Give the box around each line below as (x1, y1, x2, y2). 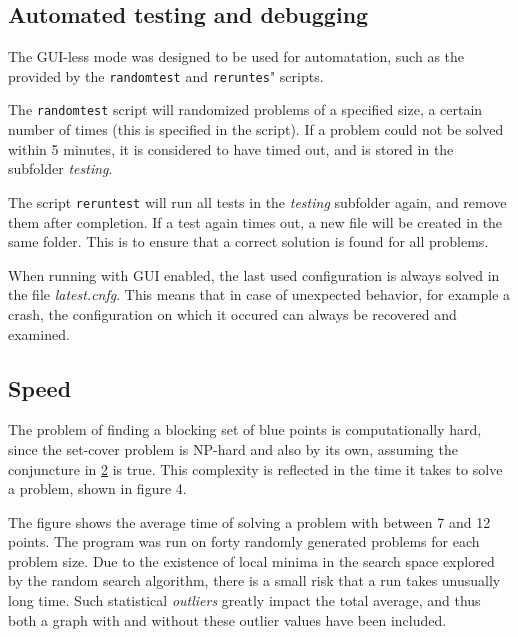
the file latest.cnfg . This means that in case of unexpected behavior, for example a (8, 284, 511, 305)
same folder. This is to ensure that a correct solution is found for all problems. (8, 231, 489, 252)
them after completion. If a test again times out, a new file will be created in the (8, 211, 503, 232)
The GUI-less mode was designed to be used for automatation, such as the (8, 46, 465, 67)
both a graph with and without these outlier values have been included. (8, 609, 447, 630)
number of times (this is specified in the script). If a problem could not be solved (8, 119, 504, 140)
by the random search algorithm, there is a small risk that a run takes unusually (8, 570, 501, 591)
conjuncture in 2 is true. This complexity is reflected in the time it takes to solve (8, 458, 503, 479)
